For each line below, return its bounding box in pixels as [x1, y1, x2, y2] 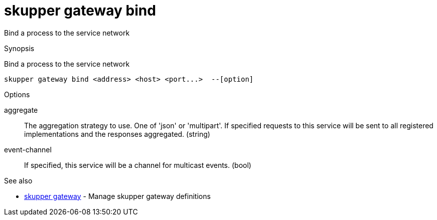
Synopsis [4, 44, 35, 53]
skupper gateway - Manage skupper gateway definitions [24, 191, 211, 200]
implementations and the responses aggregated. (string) [24, 129, 210, 138]
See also [4, 176, 33, 185]
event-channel [4, 145, 52, 154]
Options [4, 90, 30, 99]
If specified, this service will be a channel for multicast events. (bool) [24, 160, 251, 169]
